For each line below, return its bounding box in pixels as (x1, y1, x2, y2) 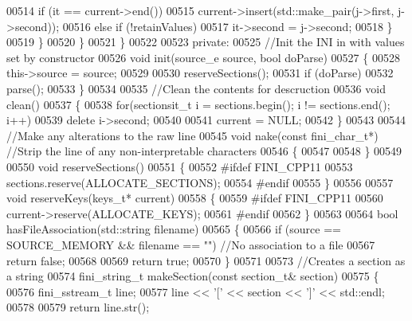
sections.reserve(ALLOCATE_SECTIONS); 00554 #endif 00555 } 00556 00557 (6, 174, 394, 190)
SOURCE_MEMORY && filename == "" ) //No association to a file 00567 (6, 236, 375, 252)
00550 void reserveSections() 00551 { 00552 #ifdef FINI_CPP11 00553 (6, 158, 353, 174)
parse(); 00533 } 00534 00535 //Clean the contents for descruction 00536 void (6, 80, 386, 96)
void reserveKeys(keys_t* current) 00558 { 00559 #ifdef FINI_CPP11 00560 (6, 190, 383, 206)
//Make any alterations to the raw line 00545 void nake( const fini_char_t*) (6, 127, 379, 143)
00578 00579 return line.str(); (6, 299, 150, 315)
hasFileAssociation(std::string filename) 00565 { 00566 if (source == (6, 221, 341, 237)
